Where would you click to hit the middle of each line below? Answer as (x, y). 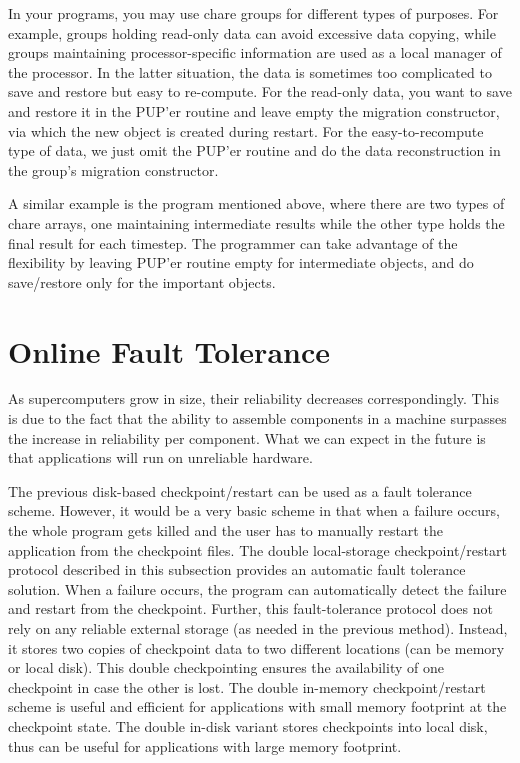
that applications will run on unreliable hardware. (160, 457)
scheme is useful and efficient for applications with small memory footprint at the (257, 706)
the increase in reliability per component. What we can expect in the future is (247, 437)
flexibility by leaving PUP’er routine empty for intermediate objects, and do (241, 262)
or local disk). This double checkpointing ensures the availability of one (226, 667)
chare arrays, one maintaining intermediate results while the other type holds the (256, 222)
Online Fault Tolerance (169, 350)
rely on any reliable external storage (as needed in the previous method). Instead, (258, 627)
